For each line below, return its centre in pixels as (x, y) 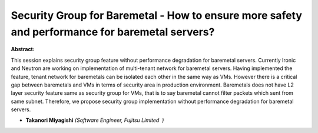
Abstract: (23, 49)
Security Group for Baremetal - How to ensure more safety (157, 15)
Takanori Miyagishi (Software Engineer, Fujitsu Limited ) (95, 120)
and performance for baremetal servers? (113, 32)
